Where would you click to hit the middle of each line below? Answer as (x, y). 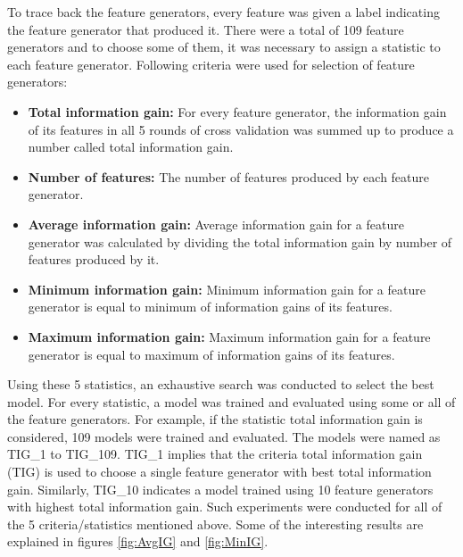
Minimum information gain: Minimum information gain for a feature (227, 289)
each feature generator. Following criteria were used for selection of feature (211, 64)
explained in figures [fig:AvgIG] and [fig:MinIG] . (138, 541)
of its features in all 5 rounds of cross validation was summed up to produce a (241, 129)
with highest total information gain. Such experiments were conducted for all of (225, 507)
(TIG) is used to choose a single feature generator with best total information (219, 472)
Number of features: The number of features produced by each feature (229, 176)
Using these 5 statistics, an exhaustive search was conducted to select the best (221, 384)
